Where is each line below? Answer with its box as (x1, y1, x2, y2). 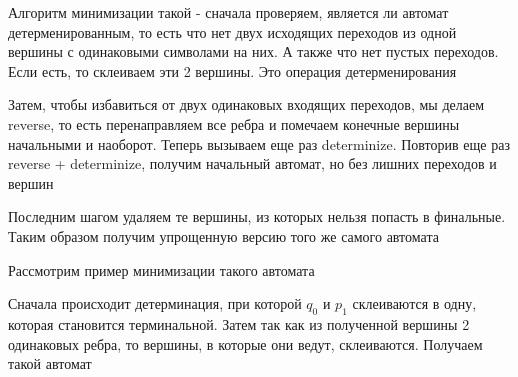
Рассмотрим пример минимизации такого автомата (8, 259, 315, 280)
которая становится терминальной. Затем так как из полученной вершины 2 (8, 313, 470, 334)
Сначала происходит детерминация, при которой (8, 293, 302, 314)
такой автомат (8, 353, 92, 374)
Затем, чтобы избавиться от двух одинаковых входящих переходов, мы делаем (8, 94, 485, 115)
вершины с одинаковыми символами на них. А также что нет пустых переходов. (8, 41, 499, 62)
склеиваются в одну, (352, 293, 477, 314)
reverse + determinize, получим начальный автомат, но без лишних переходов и (8, 153, 497, 174)
